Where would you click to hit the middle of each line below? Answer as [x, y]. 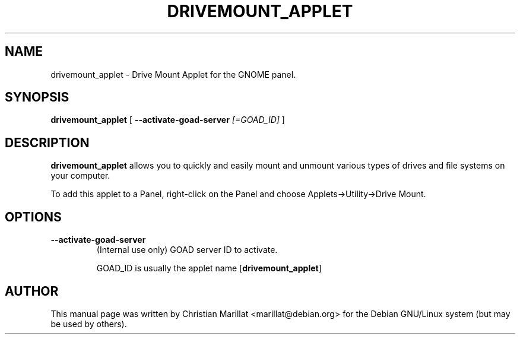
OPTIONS [33, 217]
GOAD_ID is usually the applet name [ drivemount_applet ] [209, 268]
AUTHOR [32, 291]
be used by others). [89, 324]
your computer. [80, 176]
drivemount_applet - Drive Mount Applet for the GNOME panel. [173, 74]
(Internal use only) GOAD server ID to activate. [187, 250]
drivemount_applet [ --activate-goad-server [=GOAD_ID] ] [168, 120]
